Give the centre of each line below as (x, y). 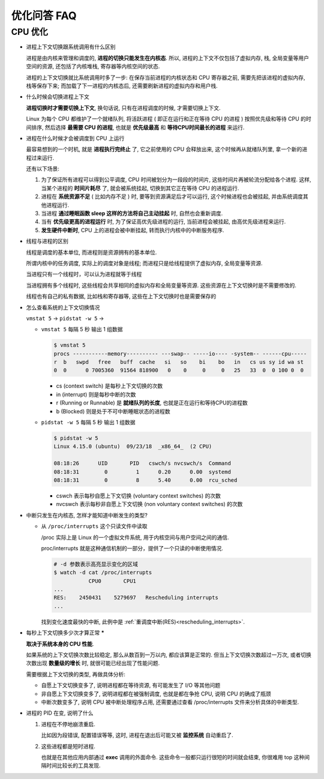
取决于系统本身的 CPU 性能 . (60, 644)
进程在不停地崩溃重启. (68, 724)
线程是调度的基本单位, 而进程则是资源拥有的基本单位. (91, 252)
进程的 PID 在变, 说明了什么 (60, 713)
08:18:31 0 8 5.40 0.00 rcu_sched (145, 480)
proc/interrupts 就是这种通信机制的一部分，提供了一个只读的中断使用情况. (132, 548)
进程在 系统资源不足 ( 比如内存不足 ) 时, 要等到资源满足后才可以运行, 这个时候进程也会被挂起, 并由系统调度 (172, 197)
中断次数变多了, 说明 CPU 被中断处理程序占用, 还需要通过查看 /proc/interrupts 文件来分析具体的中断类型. (170, 702)
